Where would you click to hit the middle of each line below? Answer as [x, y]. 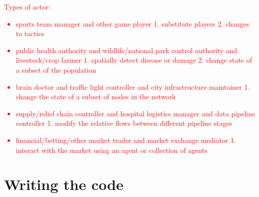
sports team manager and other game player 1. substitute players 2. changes [132, 23]
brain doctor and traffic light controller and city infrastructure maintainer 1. [133, 86]
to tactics [30, 33]
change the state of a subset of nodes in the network [96, 96]
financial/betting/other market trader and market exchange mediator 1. [126, 140]
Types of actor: [27, 7]
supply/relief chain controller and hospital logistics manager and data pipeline [135, 113]
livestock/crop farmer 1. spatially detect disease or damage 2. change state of [134, 60]
